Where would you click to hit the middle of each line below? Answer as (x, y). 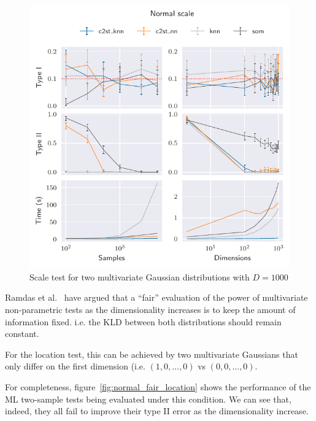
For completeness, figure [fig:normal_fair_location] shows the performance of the (158, 386)
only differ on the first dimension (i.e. (75, 366)
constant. (22, 334)
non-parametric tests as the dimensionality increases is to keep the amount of (150, 309)
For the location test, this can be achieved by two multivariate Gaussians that (152, 354)
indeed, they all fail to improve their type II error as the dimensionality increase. (157, 411)
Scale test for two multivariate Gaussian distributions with (140, 276)
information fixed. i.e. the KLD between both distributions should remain (143, 321)
